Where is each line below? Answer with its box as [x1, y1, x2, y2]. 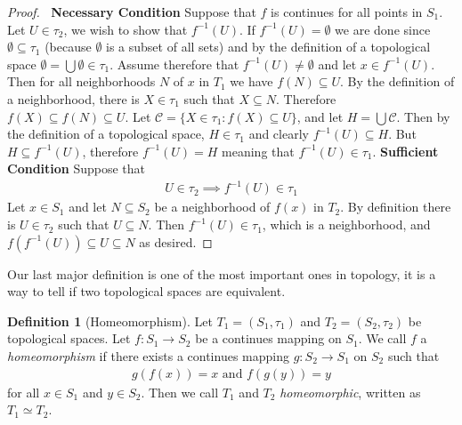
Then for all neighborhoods [7, 72, 156, 91]
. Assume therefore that [109, 54, 239, 73]
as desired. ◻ [139, 232, 213, 251]
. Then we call [141, 382, 219, 401]
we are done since [335, 20, 431, 38]
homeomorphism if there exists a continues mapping [7, 347, 289, 365]
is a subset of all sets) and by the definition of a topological [106, 37, 431, 56]
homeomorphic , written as [280, 382, 421, 401]
